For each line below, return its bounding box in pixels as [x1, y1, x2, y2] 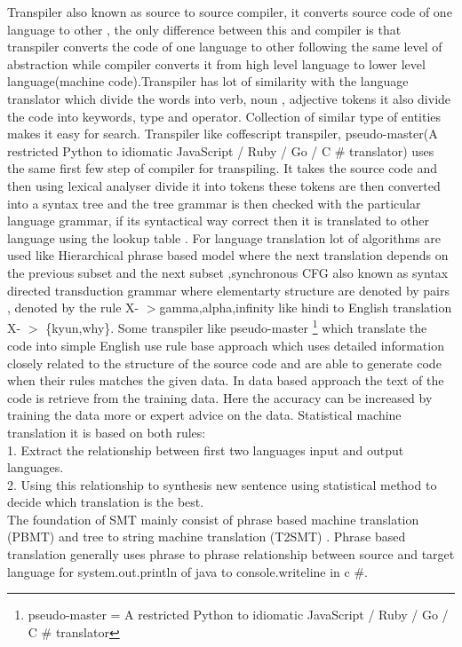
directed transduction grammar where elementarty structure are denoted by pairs [7, 280, 450, 299]
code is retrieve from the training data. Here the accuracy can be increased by [7, 388, 433, 406]
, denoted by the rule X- [7, 298, 139, 317]
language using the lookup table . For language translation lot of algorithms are [7, 228, 441, 247]
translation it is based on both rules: [7, 422, 206, 441]
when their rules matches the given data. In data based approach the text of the [7, 371, 444, 390]
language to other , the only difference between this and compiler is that [7, 20, 402, 38]
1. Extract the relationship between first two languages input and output [7, 440, 404, 459]
